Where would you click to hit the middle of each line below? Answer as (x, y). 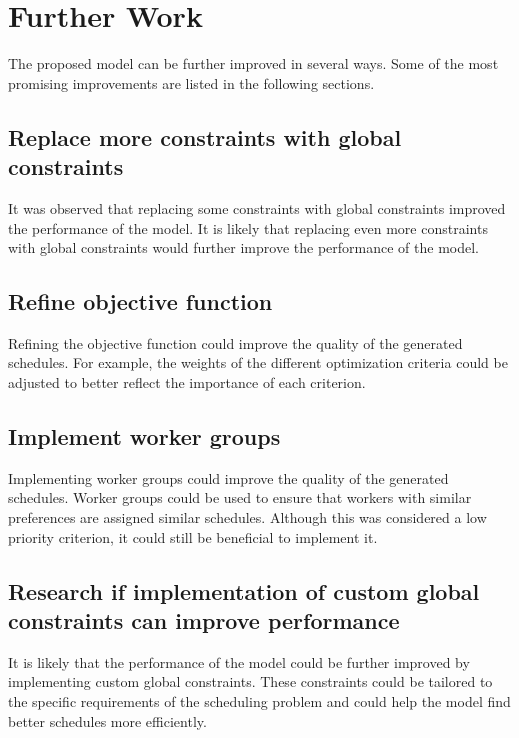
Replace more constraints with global (205, 136)
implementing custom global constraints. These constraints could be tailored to (250, 681)
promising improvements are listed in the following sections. (191, 82)
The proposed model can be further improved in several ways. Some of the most (253, 63)
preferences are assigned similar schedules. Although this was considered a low (247, 517)
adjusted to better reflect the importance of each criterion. (187, 382)
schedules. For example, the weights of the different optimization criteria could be (258, 362)
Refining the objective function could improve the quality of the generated (235, 342)
